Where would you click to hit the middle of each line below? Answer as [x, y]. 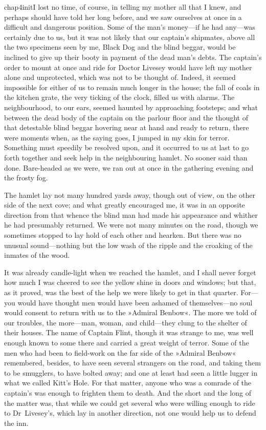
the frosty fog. [26, 178]
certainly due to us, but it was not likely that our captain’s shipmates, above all [130, 37]
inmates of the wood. [37, 255]
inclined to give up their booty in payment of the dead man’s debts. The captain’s [133, 57]
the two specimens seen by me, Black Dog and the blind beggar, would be [120, 47]
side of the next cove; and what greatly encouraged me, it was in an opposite [125, 205]
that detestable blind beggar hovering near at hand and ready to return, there [127, 127]
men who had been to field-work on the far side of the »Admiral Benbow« [120, 352]
